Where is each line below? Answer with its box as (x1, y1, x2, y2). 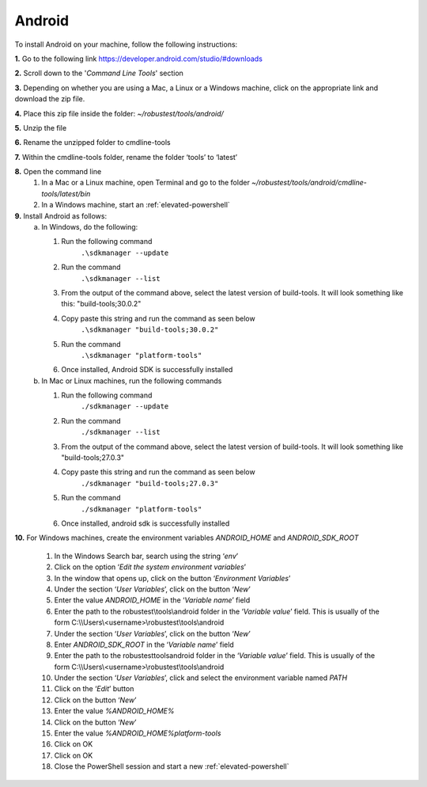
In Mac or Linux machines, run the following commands (41, 376, 222, 386)
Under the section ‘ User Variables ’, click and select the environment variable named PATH (54, 673, 348, 682)
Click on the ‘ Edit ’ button (54, 684, 134, 694)
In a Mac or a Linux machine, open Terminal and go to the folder (41, 178, 251, 188)
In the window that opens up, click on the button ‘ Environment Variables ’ (54, 573, 291, 583)
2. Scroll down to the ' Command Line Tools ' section (14, 68, 183, 78)
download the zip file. (14, 94, 85, 104)
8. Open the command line (14, 167, 102, 177)
